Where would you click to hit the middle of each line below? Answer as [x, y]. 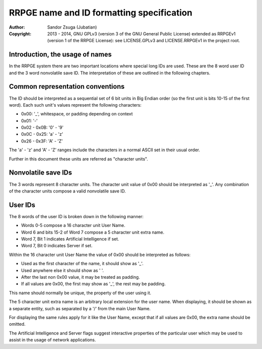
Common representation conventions [67, 87]
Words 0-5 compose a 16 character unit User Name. [73, 225]
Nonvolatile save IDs [41, 173]
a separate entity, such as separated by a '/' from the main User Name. [80, 308]
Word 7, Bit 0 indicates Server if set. [57, 246]
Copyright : [20, 33]
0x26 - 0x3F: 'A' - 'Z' [42, 141]
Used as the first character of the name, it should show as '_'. [82, 264]
